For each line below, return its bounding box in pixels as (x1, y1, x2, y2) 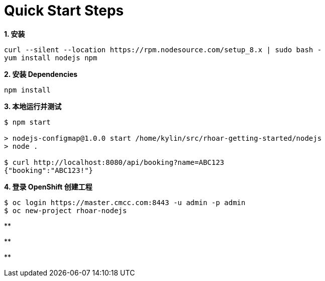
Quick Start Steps (4, 2, 124, 19)
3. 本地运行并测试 (4, 102, 62, 111)
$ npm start (4, 118, 51, 126)
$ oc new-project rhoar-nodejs (4, 206, 127, 215)
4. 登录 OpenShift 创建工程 (4, 182, 92, 191)
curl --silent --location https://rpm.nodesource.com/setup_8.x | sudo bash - (4, 45, 322, 54)
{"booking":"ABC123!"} (4, 166, 93, 174)
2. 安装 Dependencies (4, 69, 78, 78)
